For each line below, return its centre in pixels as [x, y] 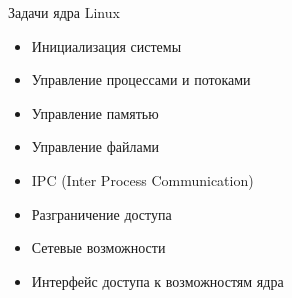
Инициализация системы [106, 45]
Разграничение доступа [101, 213]
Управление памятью [95, 112]
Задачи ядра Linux [64, 12]
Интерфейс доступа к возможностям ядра [157, 280]
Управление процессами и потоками [141, 79]
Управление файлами [95, 146]
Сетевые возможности [98, 247]
